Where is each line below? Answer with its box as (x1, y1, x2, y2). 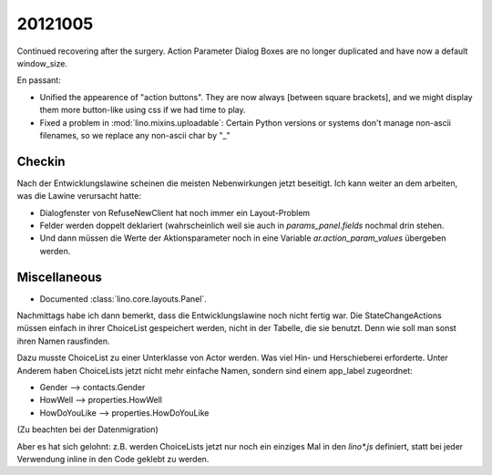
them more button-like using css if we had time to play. (39, 105, 246, 116)
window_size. (16, 57, 68, 68)
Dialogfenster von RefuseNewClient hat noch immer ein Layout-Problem (39, 207, 311, 218)
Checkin (16, 153, 66, 169)
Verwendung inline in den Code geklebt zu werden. (16, 453, 210, 464)
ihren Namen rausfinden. (16, 336, 110, 346)
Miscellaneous (16, 269, 102, 284)
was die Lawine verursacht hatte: (16, 191, 141, 201)
